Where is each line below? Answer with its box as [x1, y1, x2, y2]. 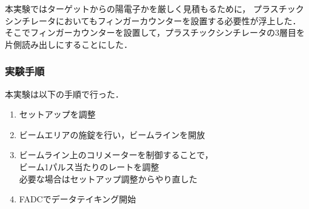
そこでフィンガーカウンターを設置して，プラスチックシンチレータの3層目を [5, 26, 305, 39]
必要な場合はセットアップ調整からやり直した [19, 172, 198, 185]
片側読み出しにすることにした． [5, 38, 133, 50]
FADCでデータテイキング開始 [19, 193, 136, 205]
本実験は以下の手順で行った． [5, 87, 124, 100]
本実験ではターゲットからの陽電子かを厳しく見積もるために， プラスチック [5, 2, 304, 15]
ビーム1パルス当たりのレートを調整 [19, 160, 159, 173]
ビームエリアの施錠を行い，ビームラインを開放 [19, 128, 205, 141]
